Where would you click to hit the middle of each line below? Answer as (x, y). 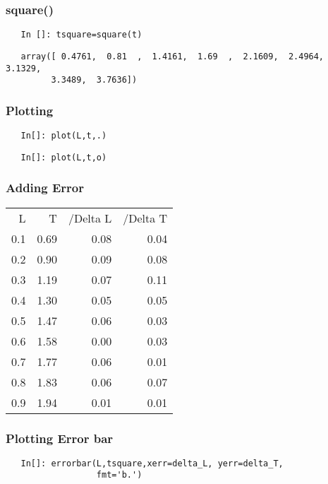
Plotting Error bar (60, 438)
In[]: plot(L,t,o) (64, 157)
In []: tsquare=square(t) (81, 35)
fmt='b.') (119, 475)
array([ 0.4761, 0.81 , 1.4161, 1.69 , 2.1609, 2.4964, (172, 56)
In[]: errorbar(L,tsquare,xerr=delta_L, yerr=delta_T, (152, 463)
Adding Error (45, 188)
